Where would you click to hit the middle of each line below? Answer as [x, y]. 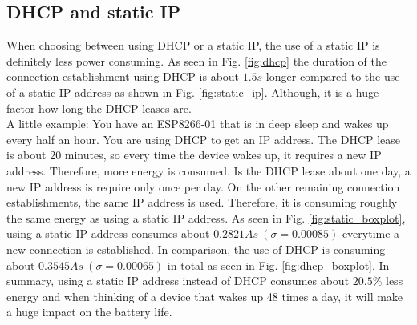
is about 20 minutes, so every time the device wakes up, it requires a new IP [194, 155]
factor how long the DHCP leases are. [99, 108]
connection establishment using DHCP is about [123, 76]
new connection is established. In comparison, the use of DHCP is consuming [196, 249]
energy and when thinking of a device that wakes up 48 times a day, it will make [205, 296]
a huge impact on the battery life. [89, 312]
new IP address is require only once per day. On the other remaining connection [203, 186]
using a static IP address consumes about [108, 233]
